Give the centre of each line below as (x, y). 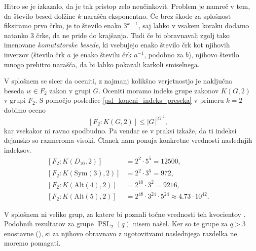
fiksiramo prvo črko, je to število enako (63, 25)
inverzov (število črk (35, 54)
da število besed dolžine (40, 16)
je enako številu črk (102, 54)
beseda (14, 90)
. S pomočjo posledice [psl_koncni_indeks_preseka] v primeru (129, 100)
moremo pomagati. (32, 243)
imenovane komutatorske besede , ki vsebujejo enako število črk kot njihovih (117, 45)
